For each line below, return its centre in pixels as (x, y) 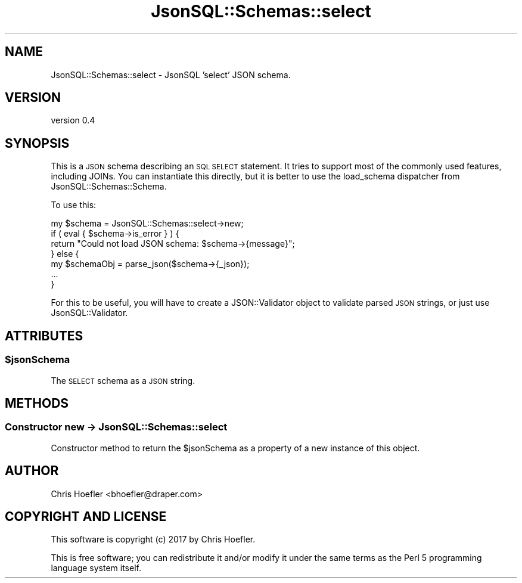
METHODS (37, 403)
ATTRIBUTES (44, 336)
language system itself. (96, 568)
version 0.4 (73, 120)
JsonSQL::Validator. (89, 313)
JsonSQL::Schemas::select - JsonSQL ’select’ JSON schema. (171, 75)
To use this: (74, 205)
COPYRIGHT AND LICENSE (86, 516)
